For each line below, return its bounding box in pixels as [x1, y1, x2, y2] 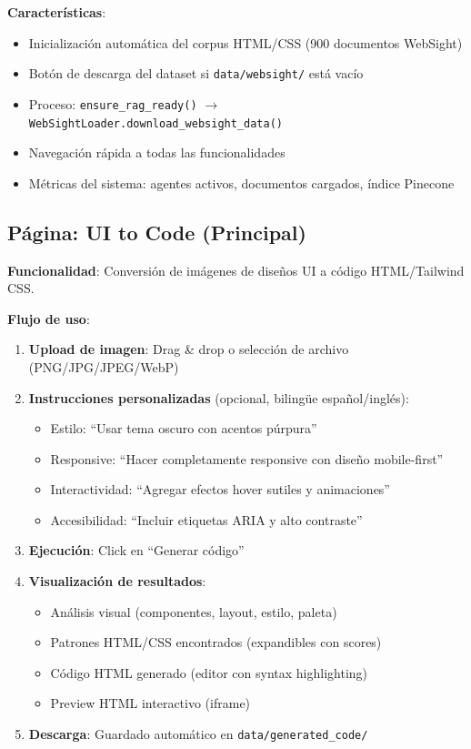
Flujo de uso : [7, 309, 90, 328]
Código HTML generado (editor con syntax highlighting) [50, 663, 368, 682]
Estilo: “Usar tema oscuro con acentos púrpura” [50, 419, 317, 438]
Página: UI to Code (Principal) [7, 218, 306, 246]
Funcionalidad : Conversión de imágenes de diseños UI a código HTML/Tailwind [7, 260, 465, 279]
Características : [7, 3, 106, 21]
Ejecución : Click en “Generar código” [28, 541, 245, 560]
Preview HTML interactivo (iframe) [50, 693, 251, 713]
